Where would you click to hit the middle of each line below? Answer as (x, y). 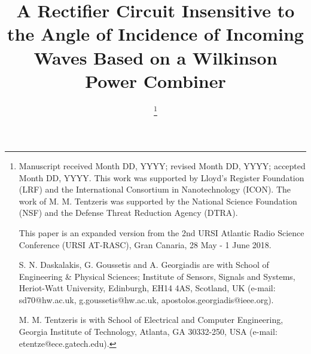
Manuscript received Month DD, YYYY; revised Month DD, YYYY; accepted (162, 165)
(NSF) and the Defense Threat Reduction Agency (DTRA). (128, 213)
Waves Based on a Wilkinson (155, 57)
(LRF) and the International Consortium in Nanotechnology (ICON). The (155, 189)
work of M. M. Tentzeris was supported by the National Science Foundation (158, 201)
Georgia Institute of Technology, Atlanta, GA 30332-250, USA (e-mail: (148, 332)
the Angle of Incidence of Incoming (155, 34)
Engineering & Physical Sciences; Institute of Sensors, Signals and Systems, (157, 276)
